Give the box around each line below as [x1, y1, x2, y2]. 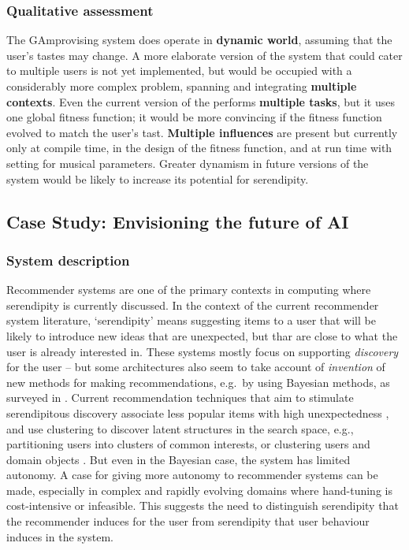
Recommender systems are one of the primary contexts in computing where [6, 281, 371, 298]
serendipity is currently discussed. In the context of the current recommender [6, 296, 379, 313]
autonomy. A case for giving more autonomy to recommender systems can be [6, 466, 378, 483]
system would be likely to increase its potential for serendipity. [6, 170, 309, 187]
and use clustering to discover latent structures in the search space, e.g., [6, 420, 354, 437]
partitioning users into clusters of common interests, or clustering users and [6, 436, 370, 452]
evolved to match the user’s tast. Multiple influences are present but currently [6, 124, 398, 140]
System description [6, 250, 130, 269]
